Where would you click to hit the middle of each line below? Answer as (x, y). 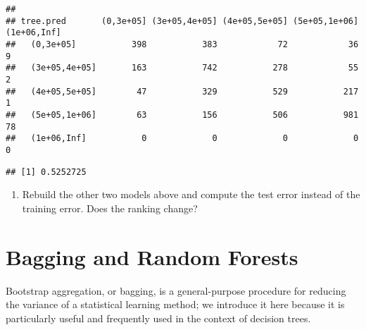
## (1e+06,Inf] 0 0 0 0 (182, 139)
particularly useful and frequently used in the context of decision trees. (158, 318)
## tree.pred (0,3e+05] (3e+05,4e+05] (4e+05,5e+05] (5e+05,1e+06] (182, 21)
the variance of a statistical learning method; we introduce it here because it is (175, 304)
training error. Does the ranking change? (110, 208)
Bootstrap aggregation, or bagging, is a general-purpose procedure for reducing (176, 290)
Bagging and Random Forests (152, 256)
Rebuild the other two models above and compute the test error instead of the (191, 194)
